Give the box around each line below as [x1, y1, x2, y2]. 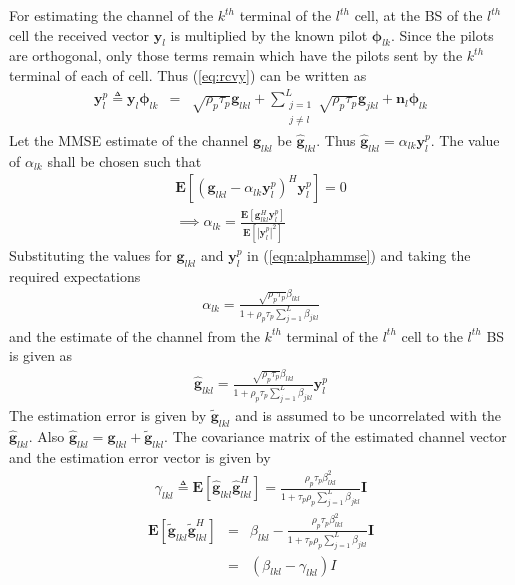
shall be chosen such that [47, 150, 202, 171]
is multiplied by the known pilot [170, 24, 368, 45]
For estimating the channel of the [9, 5, 214, 25]
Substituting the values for [9, 244, 172, 265]
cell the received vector [9, 24, 150, 45]
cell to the [401, 325, 463, 346]
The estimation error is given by [9, 404, 207, 425]
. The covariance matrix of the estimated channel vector [164, 425, 507, 446]
